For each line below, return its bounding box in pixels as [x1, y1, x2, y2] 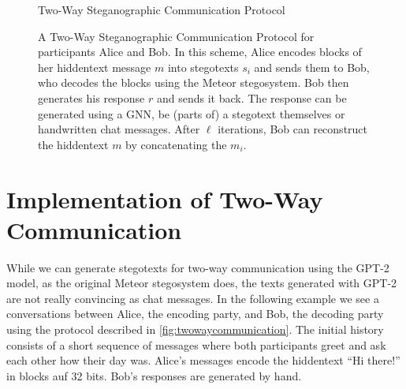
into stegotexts [167, 58, 239, 75]
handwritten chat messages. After [38, 121, 200, 137]
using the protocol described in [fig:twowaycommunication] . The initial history [6, 321, 384, 338]
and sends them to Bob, [254, 58, 370, 75]
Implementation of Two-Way [6, 182, 323, 215]
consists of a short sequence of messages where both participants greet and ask [6, 336, 386, 353]
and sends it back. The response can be [156, 89, 347, 106]
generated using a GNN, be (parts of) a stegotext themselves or [38, 105, 345, 122]
